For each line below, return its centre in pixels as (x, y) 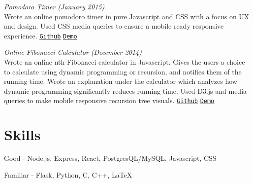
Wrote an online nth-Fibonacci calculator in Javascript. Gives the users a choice (125, 62)
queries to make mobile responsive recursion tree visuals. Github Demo (109, 100)
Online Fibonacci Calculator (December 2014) (73, 52)
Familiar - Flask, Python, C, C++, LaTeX (68, 174)
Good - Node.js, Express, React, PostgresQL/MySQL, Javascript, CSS (110, 158)
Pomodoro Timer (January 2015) (54, 6)
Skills (22, 134)
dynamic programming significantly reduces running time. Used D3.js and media (126, 91)
